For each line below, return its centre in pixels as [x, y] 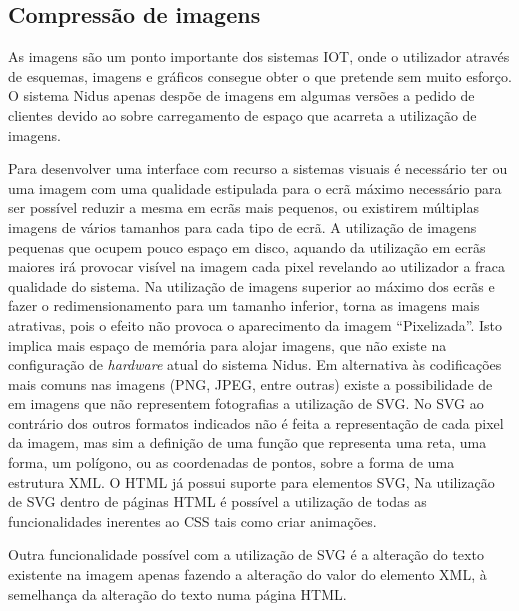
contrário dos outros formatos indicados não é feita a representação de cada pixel [256, 422]
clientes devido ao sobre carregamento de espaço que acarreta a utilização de [242, 114]
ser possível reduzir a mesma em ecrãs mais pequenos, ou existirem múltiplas [243, 207]
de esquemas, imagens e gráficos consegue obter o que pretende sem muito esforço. [260, 75]
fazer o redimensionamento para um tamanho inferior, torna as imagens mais [244, 305]
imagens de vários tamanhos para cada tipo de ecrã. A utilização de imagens [242, 226]
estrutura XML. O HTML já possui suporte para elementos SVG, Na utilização [251, 481]
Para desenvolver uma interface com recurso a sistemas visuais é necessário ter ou [258, 168]
